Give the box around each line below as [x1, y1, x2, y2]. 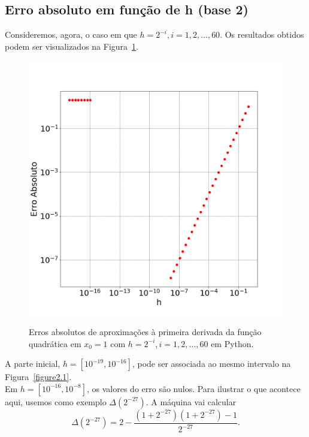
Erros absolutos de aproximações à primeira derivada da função [29, 325, 262, 337]
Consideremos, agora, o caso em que [5, 28, 137, 41]
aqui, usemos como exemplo [5, 395, 107, 408]
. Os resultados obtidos [220, 28, 304, 41]
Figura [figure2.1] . [5, 370, 72, 383]
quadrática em [29, 337, 81, 349]
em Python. [211, 337, 254, 349]
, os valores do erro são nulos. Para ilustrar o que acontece [87, 382, 301, 394]
